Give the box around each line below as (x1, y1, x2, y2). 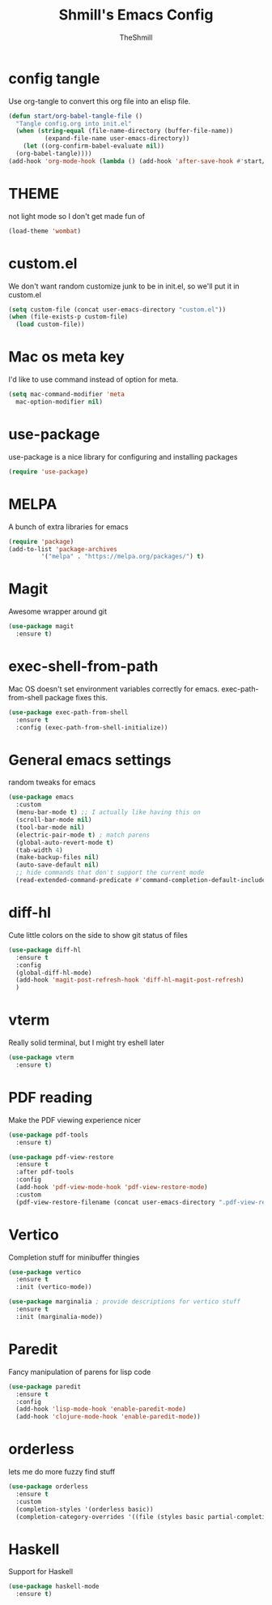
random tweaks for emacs (8, 777, 96, 787)
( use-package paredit (8, 1382, 82, 1391)
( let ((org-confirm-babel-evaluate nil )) (23, 142, 164, 151)
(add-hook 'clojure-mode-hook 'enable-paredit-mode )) (15, 1413, 201, 1421)
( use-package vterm (8, 1054, 74, 1062)
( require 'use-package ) (8, 468, 89, 476)
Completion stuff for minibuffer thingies (8, 1252, 140, 1262)
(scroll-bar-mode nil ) (15, 816, 92, 824)
